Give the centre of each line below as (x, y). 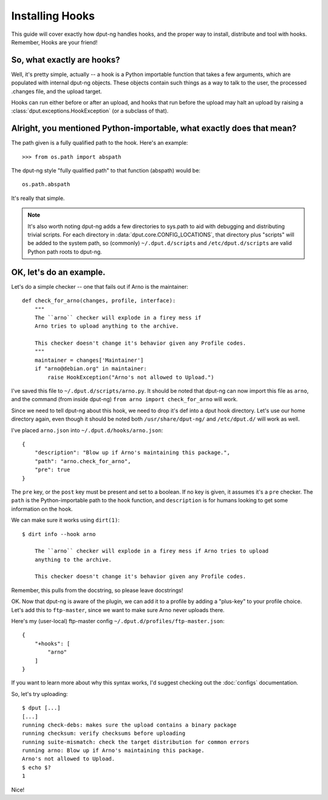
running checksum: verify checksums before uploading (104, 733)
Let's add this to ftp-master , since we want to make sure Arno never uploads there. (118, 610)
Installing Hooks (53, 16)
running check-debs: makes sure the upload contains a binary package (129, 725)
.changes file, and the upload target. (57, 91)
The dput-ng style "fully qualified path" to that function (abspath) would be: (106, 171)
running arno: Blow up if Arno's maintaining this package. (113, 750)
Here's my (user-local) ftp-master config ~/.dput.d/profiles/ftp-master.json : (118, 621)
